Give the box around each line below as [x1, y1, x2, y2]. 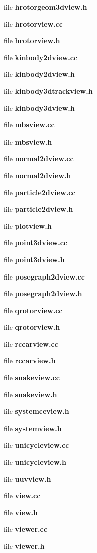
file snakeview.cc [4, 372, 60, 383]
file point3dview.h [4, 254, 65, 264]
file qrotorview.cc [4, 305, 63, 315]
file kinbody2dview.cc [4, 52, 78, 62]
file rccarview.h [4, 355, 56, 366]
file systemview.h [4, 423, 62, 433]
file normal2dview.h [4, 170, 71, 180]
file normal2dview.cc [4, 153, 74, 164]
